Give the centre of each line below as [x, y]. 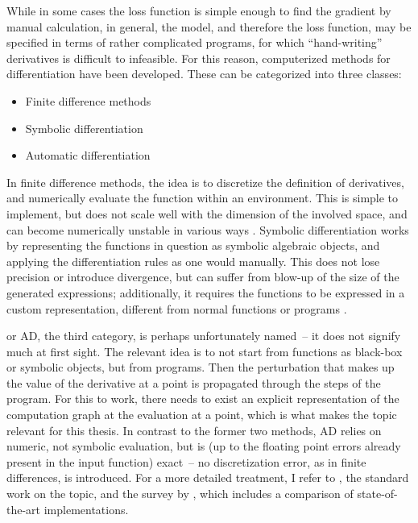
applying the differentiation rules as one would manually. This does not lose [193, 261]
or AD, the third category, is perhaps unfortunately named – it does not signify [204, 336]
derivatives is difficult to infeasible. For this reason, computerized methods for [199, 58]
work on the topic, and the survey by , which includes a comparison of [180, 494]
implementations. [86, 509]
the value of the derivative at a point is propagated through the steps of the [194, 382]
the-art [24, 509]
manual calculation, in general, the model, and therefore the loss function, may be [209, 26]
